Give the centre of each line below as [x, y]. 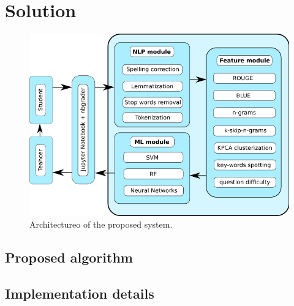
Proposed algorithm [69, 257]
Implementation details [80, 293]
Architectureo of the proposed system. [101, 224]
